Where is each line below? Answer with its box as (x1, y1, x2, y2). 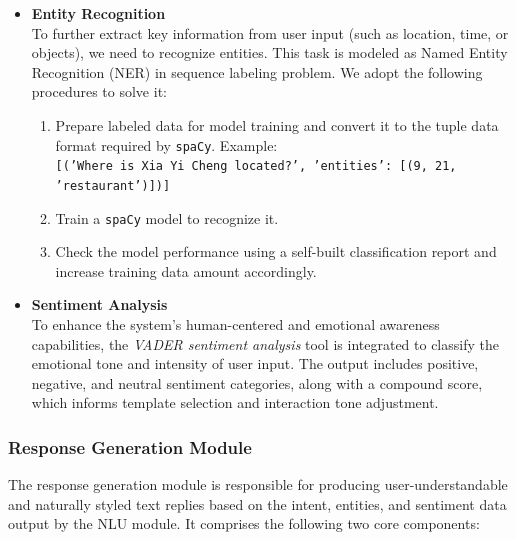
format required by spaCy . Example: (55, 134, 278, 155)
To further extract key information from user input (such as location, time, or (31, 22, 509, 43)
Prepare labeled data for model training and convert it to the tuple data (55, 114, 499, 135)
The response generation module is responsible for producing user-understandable (8, 474, 508, 495)
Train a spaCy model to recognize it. (55, 207, 279, 228)
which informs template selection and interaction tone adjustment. (31, 392, 439, 413)
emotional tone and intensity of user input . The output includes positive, (31, 353, 479, 374)
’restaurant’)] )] (55, 178, 171, 193)
